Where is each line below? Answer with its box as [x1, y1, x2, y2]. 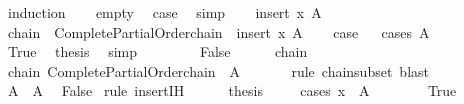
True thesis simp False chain [7, 41, 308, 62]
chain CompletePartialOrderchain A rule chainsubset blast [7, 60, 430, 81]
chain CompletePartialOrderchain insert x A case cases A [7, 21, 430, 42]
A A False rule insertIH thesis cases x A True [7, 80, 457, 101]
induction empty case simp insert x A [7, 2, 322, 22]
